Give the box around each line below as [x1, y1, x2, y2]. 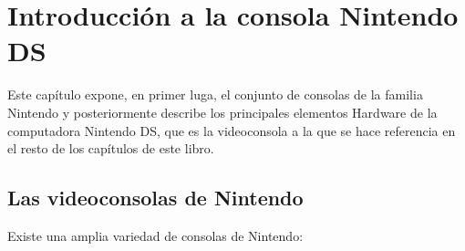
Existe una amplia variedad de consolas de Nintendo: [7, 225, 304, 245]
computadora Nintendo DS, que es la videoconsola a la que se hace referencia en [7, 120, 456, 140]
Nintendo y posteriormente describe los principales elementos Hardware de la [7, 102, 438, 121]
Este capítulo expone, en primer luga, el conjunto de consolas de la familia [7, 85, 423, 104]
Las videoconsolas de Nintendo [7, 183, 304, 212]
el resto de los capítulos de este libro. [7, 139, 214, 158]
